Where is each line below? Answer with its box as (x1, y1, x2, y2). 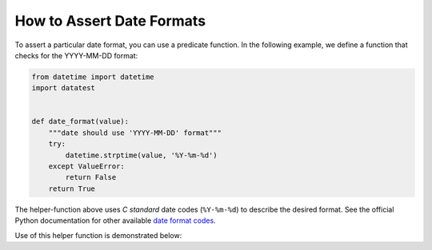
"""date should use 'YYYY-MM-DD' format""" (48, 128, 222, 137)
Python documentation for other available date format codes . (14, 216, 216, 225)
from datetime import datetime (31, 72, 155, 81)
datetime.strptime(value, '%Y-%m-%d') (65, 150, 218, 160)
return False (65, 173, 117, 182)
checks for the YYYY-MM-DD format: (14, 50, 138, 60)
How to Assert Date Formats (14, 12, 206, 30)
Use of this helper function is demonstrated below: (14, 230, 182, 240)
